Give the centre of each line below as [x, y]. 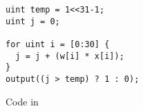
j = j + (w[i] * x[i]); [70, 56]
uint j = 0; [33, 21]
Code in [22, 101]
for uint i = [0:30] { [58, 44]
